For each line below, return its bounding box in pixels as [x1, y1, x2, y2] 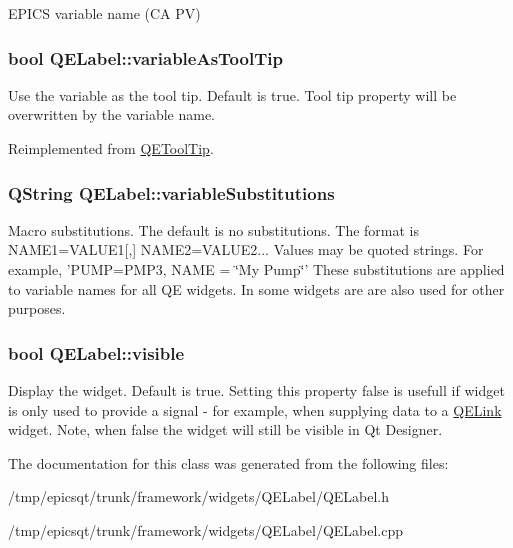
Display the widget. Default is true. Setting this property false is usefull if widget [8, 380, 505, 400]
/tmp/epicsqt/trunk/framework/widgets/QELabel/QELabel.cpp [8, 519, 404, 540]
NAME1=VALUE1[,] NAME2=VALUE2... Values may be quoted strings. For [8, 239, 484, 260]
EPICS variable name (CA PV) [8, 3, 201, 23]
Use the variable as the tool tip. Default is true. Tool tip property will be [8, 84, 457, 105]
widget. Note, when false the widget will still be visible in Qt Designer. [8, 419, 443, 440]
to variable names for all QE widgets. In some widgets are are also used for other [8, 278, 505, 299]
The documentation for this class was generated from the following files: [8, 452, 449, 473]
